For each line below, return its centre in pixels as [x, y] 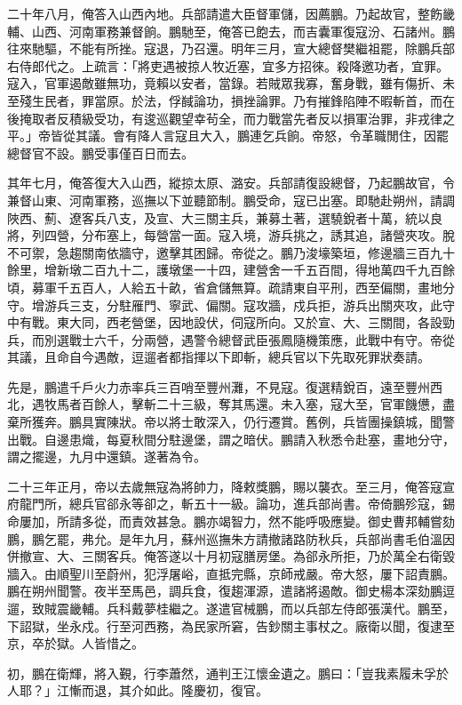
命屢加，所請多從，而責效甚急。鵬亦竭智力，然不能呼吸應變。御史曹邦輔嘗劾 [231, 521]
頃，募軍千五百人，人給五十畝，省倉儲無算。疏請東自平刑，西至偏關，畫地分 [231, 287]
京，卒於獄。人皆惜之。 [76, 643]
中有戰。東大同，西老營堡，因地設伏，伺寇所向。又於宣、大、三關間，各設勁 [231, 322]
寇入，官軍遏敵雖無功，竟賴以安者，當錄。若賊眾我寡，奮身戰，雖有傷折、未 [231, 83]
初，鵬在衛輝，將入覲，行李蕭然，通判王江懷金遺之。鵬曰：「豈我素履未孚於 [228, 673]
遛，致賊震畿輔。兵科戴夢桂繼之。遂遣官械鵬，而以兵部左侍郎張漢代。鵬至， [231, 608]
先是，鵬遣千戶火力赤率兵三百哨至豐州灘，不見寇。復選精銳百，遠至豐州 [219, 386]
